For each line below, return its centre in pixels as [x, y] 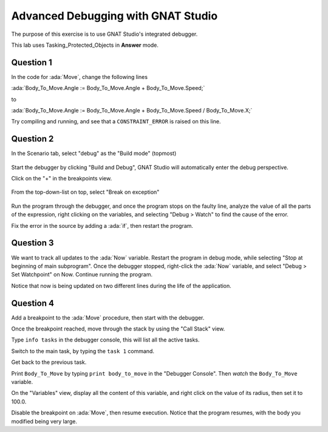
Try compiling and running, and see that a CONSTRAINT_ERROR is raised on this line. [116, 122]
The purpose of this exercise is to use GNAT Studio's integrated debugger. [104, 34]
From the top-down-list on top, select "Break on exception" [85, 192]
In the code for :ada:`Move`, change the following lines [80, 77]
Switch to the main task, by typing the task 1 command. [83, 351]
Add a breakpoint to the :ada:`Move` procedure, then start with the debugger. [108, 317]
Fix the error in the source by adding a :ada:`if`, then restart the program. [102, 225]
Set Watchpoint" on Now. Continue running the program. [82, 275]
